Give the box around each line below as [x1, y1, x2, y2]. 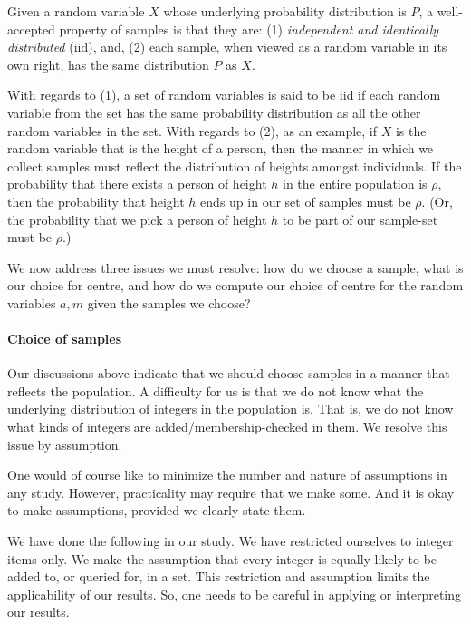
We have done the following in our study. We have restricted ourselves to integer [7, 531, 454, 551]
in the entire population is [283, 174, 428, 193]
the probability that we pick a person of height [7, 210, 267, 229]
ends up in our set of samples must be [200, 191, 411, 210]
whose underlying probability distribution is [163, 2, 407, 20]
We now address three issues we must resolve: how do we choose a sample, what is [7, 258, 464, 277]
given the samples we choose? [87, 293, 251, 312]
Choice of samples [7, 329, 122, 348]
